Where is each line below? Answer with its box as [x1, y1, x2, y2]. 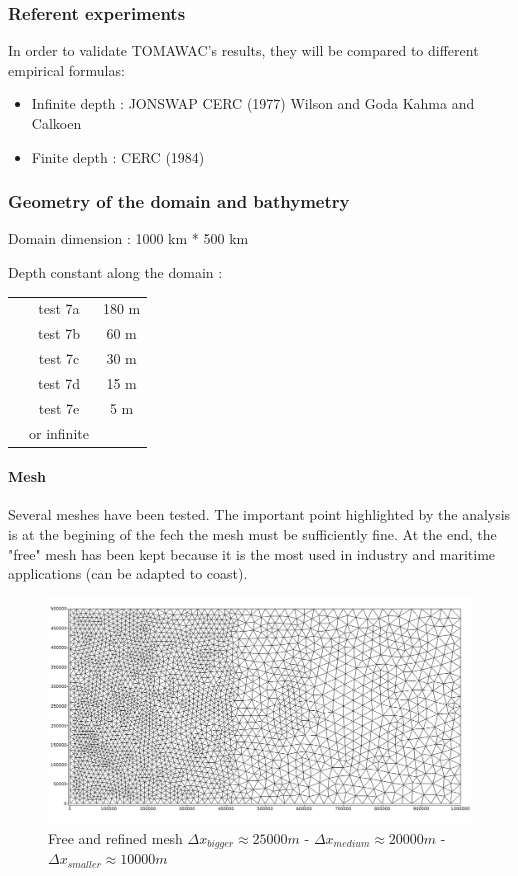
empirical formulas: [8, 59, 125, 80]
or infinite [29, 422, 89, 443]
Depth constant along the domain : [8, 262, 223, 282]
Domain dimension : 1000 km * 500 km [8, 228, 249, 249]
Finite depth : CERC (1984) [31, 146, 205, 167]
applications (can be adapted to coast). [8, 563, 248, 584]
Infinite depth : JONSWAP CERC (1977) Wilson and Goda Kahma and [31, 93, 475, 114]
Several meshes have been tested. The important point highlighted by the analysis [8, 504, 511, 525]
